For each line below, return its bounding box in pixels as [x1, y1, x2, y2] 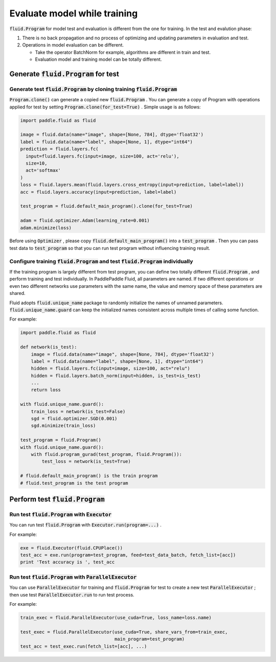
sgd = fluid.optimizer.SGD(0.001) [31, 416, 118, 422]
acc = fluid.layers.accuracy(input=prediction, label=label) [20, 189, 177, 195]
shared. [9, 290, 26, 296]
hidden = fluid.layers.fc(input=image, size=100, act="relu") [31, 366, 190, 372]
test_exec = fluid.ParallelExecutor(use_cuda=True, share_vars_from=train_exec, [20, 629, 228, 635]
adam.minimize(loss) [20, 225, 72, 231]
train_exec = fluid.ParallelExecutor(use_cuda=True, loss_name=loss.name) [20, 614, 212, 621]
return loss [31, 387, 61, 393]
